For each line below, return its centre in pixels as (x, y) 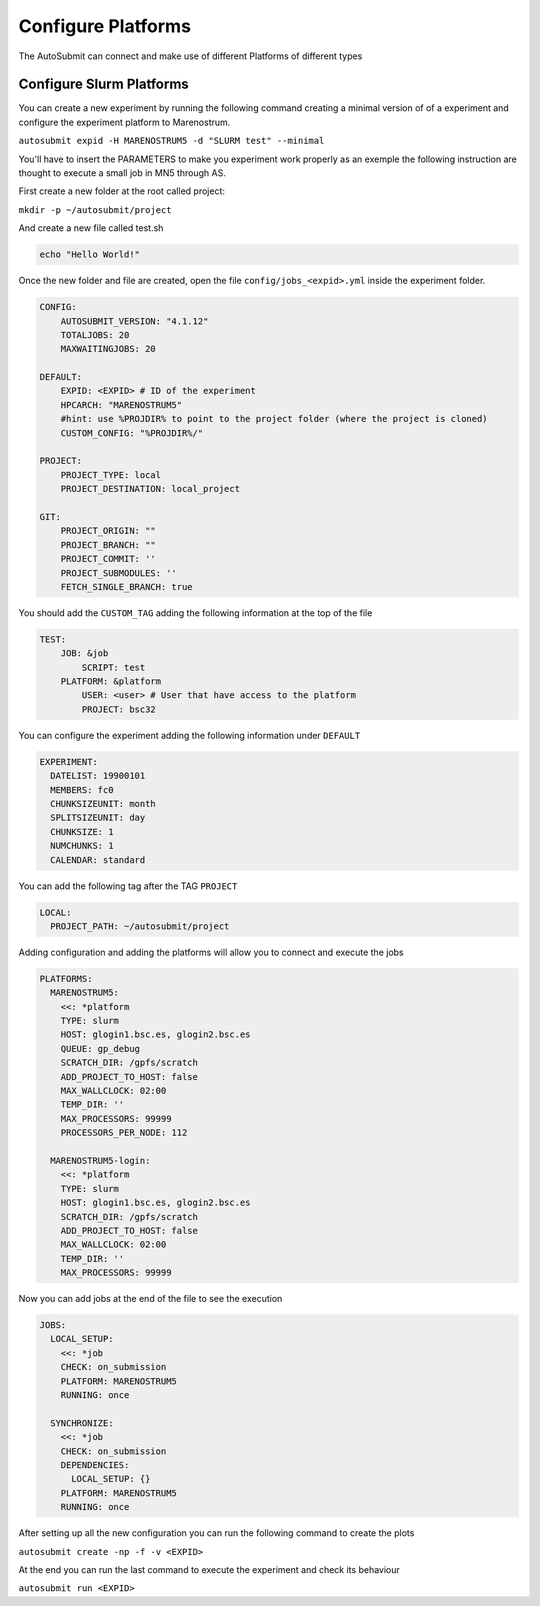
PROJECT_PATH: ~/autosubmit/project (140, 926)
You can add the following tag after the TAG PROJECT (128, 886)
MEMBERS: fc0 (82, 789)
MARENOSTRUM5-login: (100, 1160)
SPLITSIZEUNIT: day (98, 818)
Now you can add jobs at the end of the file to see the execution (150, 1299)
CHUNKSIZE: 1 (82, 831)
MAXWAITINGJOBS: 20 (108, 349)
